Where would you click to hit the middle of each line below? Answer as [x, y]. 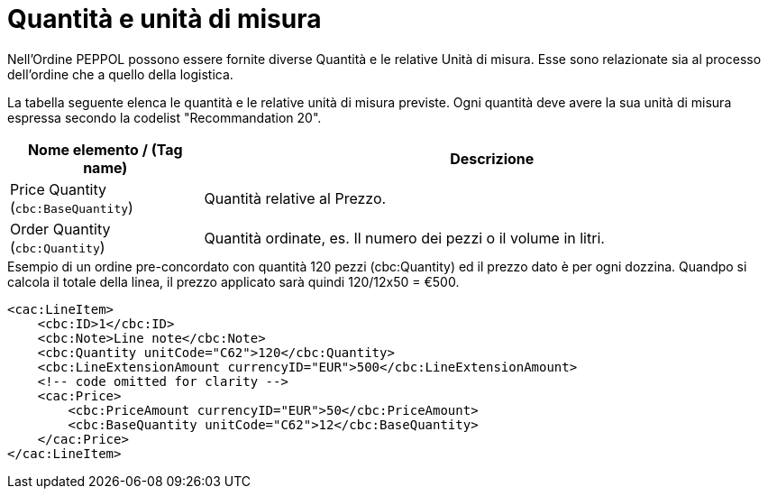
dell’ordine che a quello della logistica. [120, 74]
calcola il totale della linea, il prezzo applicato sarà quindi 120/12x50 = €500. [233, 281]
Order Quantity [60, 229]
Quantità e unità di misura [165, 19]
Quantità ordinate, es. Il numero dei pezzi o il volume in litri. [404, 238]
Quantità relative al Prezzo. [295, 198]
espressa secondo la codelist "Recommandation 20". [165, 117]
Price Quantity [59, 189]
